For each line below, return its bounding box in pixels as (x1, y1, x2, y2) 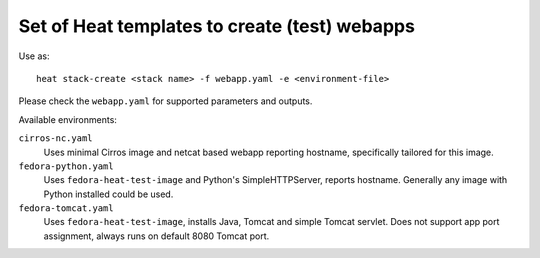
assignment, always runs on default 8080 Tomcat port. (43, 230, 270, 242)
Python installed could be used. (43, 188, 174, 200)
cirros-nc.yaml (18, 133, 94, 144)
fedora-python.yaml (18, 160, 114, 172)
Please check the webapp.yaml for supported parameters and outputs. (18, 95, 313, 107)
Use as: (18, 50, 50, 62)
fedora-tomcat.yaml (18, 203, 114, 214)
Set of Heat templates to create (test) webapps (18, 15, 415, 37)
